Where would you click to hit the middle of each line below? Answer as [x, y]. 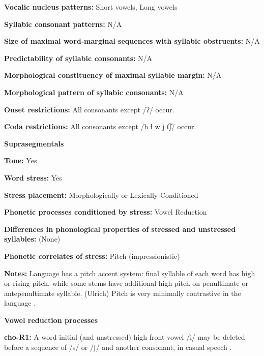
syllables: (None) [32, 239]
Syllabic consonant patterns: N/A [63, 24]
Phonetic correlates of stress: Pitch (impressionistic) [92, 256]
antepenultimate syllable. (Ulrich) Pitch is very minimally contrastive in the [123, 293]
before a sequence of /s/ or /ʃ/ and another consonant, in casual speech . [118, 347]
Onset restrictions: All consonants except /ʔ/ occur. [89, 109]
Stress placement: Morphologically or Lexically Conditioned [101, 195]
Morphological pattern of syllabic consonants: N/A [94, 92]
